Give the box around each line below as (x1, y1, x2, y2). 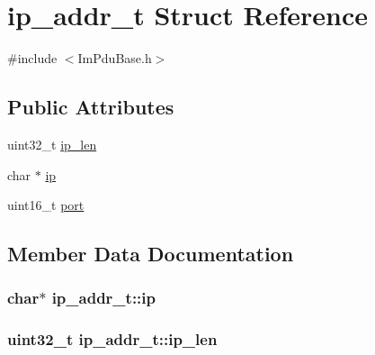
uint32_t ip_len (7, 134, 97, 153)
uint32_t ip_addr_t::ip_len (7, 328, 218, 350)
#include (7, 49, 58, 68)
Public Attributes (7, 93, 174, 121)
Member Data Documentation (7, 240, 294, 268)
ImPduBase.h (77, 49, 152, 68)
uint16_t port (7, 196, 85, 214)
